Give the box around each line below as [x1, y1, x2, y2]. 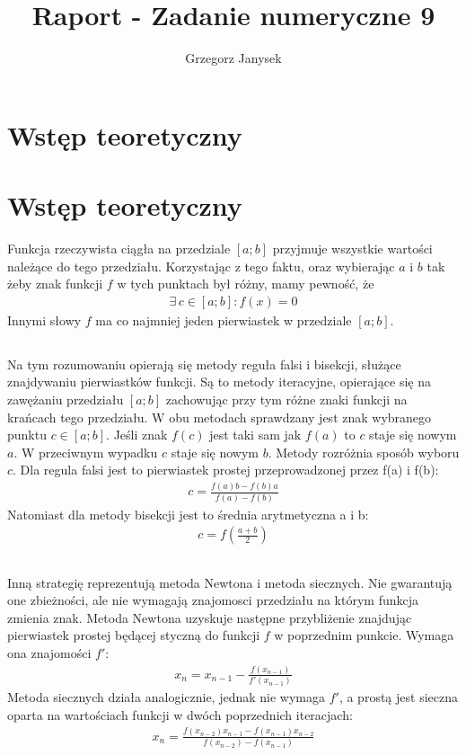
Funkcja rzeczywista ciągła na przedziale [7, 239, 231, 258]
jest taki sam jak [209, 425, 302, 444]
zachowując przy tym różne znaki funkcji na [165, 390, 408, 409]
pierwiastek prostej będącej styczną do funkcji [7, 626, 260, 644]
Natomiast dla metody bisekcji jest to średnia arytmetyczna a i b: [7, 504, 369, 523]
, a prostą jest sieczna [339, 688, 458, 706]
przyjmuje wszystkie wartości [272, 239, 433, 258]
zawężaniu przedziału [7, 390, 124, 409]
